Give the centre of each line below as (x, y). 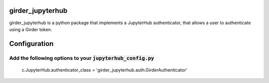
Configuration (31, 44)
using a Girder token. (31, 29)
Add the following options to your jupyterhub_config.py (82, 58)
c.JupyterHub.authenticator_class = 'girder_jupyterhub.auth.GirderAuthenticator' (105, 70)
